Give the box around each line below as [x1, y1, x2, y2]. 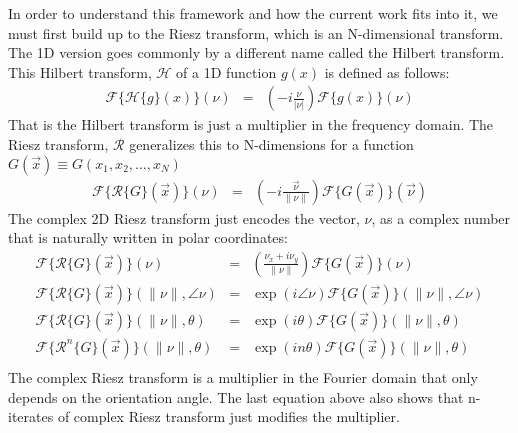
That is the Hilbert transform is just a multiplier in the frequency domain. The [8, 114, 494, 135]
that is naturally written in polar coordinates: [8, 227, 288, 248]
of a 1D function [176, 61, 277, 82]
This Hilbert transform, [8, 61, 152, 82]
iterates [8, 406, 54, 427]
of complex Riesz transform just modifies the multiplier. [57, 406, 400, 427]
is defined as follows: [324, 61, 450, 82]
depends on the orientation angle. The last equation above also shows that [8, 386, 464, 407]
